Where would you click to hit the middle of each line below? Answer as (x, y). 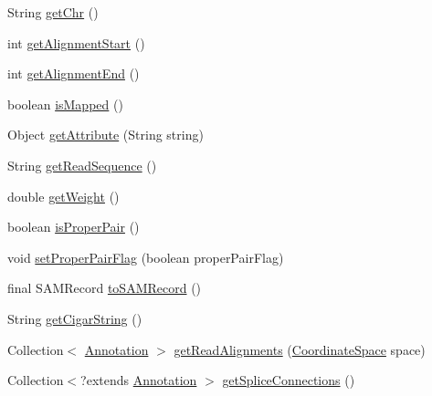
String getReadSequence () (82, 165)
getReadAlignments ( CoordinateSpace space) (300, 349)
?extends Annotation (139, 380)
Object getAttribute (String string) (105, 135)
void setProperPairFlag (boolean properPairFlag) (146, 257)
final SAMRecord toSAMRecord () (105, 288)
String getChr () (53, 12)
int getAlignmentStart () (76, 42)
